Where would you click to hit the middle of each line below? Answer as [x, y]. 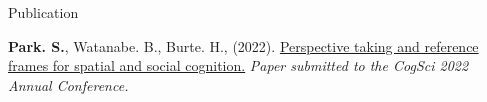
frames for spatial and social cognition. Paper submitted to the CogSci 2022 [238, 65]
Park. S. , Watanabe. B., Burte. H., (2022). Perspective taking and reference [243, 45]
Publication [43, 12]
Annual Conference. [68, 84]
